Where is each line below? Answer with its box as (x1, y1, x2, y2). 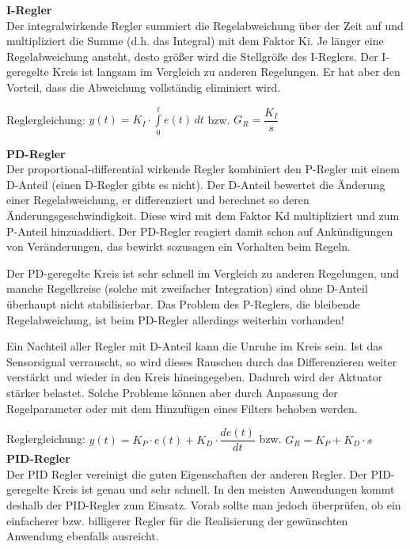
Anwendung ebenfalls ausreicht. (6, 528, 159, 544)
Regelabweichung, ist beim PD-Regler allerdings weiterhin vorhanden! (6, 311, 344, 328)
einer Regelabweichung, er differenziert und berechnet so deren (6, 191, 309, 208)
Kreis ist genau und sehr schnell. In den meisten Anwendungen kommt (52, 481, 395, 498)
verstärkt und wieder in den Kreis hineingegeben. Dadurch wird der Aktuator (6, 369, 383, 385)
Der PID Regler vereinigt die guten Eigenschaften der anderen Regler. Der (6, 465, 367, 482)
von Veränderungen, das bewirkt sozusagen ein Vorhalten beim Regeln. (6, 238, 351, 255)
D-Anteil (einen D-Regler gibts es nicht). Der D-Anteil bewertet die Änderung (6, 176, 385, 192)
